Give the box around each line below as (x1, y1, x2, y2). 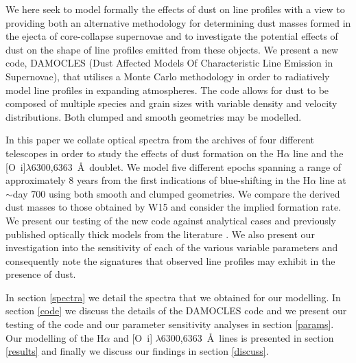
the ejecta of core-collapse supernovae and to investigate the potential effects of (5, 29, 338, 43)
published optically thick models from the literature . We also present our (5, 226, 315, 241)
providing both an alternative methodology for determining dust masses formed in (5, 15, 351, 30)
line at (319, 173, 346, 187)
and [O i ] (113, 330, 153, 344)
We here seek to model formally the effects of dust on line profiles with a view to (5, 2, 345, 16)
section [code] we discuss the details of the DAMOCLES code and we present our (5, 303, 347, 318)
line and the (293, 145, 344, 160)
